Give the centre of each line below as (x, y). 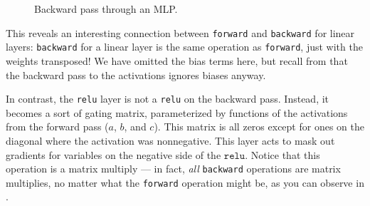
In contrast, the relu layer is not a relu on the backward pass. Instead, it (168, 99)
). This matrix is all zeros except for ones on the (259, 127)
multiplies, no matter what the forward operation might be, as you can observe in (185, 182)
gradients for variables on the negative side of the (113, 154)
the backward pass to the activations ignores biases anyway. (136, 74)
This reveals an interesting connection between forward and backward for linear (180, 32)
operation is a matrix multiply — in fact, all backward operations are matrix (173, 169)
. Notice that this (282, 154)
